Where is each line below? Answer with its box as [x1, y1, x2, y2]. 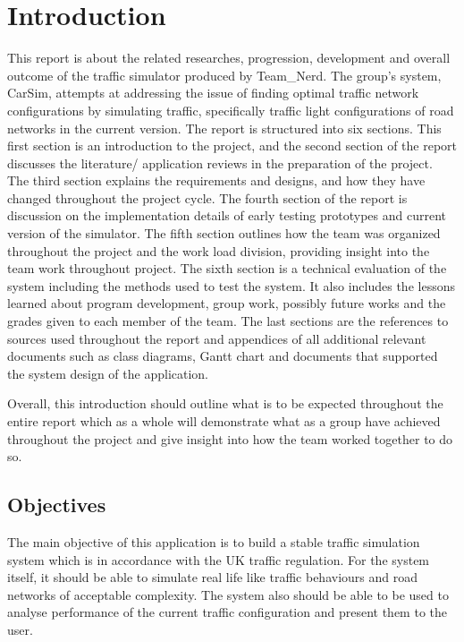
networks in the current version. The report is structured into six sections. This [7, 118, 442, 137]
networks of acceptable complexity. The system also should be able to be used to [7, 585, 449, 603]
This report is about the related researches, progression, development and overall [7, 48, 451, 67]
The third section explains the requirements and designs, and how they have [7, 171, 426, 190]
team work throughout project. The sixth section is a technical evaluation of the [7, 259, 447, 278]
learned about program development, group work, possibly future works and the [7, 294, 446, 312]
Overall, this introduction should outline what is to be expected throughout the [7, 394, 443, 413]
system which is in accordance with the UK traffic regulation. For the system [7, 550, 430, 569]
